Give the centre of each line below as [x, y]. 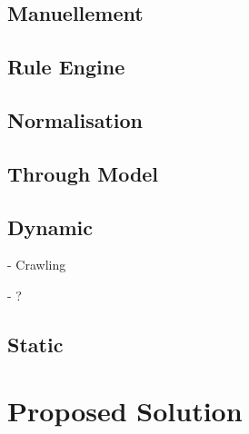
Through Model [83, 173]
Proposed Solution [125, 411]
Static [35, 344]
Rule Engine [66, 67]
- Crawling [37, 265]
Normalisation [75, 119]
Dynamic [50, 227]
